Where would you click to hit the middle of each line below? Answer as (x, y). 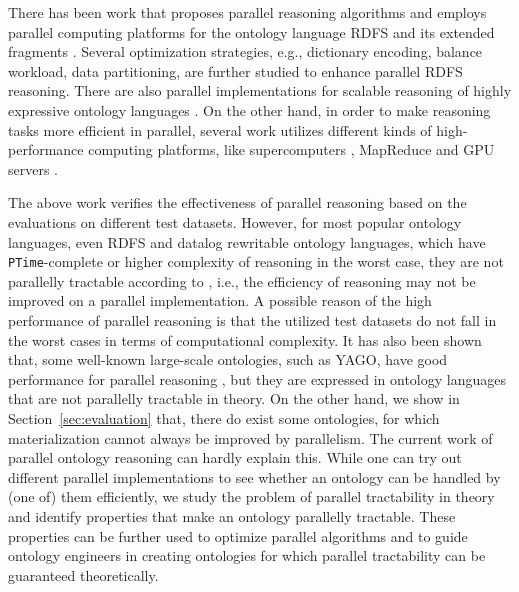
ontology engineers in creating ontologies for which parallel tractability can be (247, 555)
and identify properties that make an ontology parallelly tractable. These (232, 515)
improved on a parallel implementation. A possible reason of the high (220, 300)
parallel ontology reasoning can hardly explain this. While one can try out (235, 457)
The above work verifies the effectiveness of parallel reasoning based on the (237, 202)
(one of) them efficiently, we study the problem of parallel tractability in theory (251, 496)
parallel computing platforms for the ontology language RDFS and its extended (251, 31)
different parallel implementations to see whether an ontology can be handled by (254, 476)
